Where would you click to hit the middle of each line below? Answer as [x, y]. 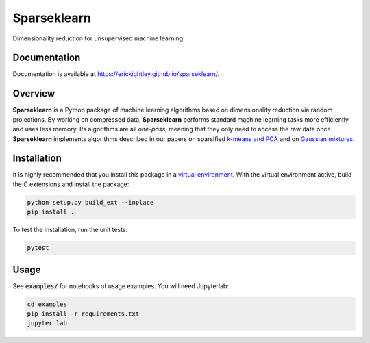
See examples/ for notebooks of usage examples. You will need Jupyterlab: [121, 286]
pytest [38, 248]
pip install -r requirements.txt [83, 314]
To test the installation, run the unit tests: [70, 230]
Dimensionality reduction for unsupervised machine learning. [99, 38]
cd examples [47, 304]
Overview [34, 93]
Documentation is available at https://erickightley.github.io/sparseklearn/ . [116, 74]
